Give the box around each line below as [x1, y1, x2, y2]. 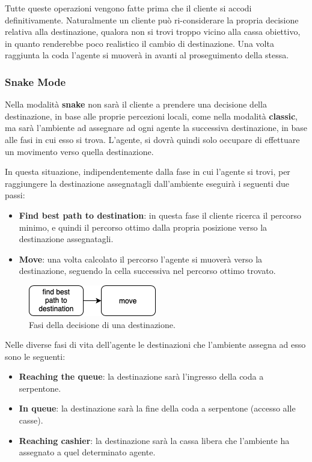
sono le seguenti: [5, 350, 66, 362]
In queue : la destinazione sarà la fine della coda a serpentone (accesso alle [19, 402, 296, 415]
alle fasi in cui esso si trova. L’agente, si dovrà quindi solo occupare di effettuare [5, 133, 300, 145]
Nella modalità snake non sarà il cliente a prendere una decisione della [5, 98, 267, 111]
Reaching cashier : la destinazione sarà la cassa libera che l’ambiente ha [19, 434, 290, 446]
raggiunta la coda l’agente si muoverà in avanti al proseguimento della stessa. [5, 49, 289, 61]
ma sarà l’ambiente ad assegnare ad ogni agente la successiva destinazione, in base [5, 121, 308, 134]
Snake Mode [5, 74, 66, 89]
